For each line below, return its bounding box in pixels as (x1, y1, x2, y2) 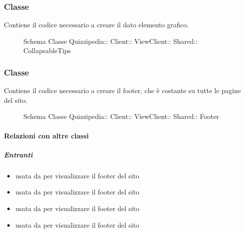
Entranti (4, 149, 33, 159)
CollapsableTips (23, 45, 71, 56)
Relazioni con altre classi (4, 130, 89, 140)
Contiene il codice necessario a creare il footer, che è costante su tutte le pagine (4, 85, 241, 96)
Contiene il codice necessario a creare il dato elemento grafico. (4, 19, 189, 30)
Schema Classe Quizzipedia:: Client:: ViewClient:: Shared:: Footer (23, 111, 219, 121)
